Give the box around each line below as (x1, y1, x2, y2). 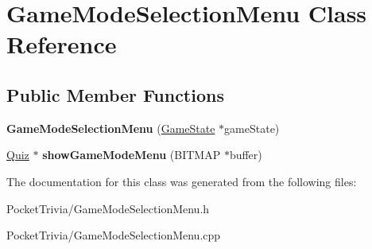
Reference (6, 28, 117, 60)
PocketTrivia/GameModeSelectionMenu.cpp (6, 227, 221, 243)
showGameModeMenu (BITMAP (42, 146, 221, 163)
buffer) (229, 146, 262, 163)
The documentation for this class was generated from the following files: (6, 173, 357, 189)
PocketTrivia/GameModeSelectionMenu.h (6, 200, 210, 216)
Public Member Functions (6, 82, 224, 107)
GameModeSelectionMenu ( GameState (6, 119, 215, 136)
